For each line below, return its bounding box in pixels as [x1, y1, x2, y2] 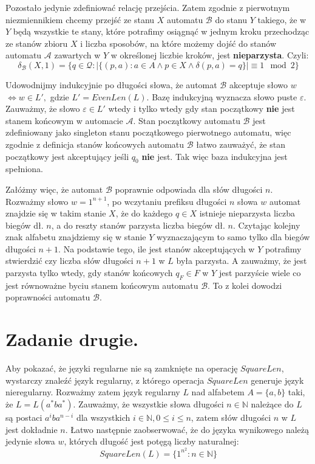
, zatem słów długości [191, 410, 271, 423]
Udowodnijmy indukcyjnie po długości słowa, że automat [5, 78, 217, 91]
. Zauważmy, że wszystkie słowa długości [73, 397, 224, 410]
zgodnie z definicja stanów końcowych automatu [5, 137, 185, 150]
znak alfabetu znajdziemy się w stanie [5, 230, 146, 243]
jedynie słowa [5, 435, 55, 448]
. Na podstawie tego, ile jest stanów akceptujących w [58, 242, 255, 255]
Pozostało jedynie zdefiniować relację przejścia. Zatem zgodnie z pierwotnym [5, 1, 290, 13]
